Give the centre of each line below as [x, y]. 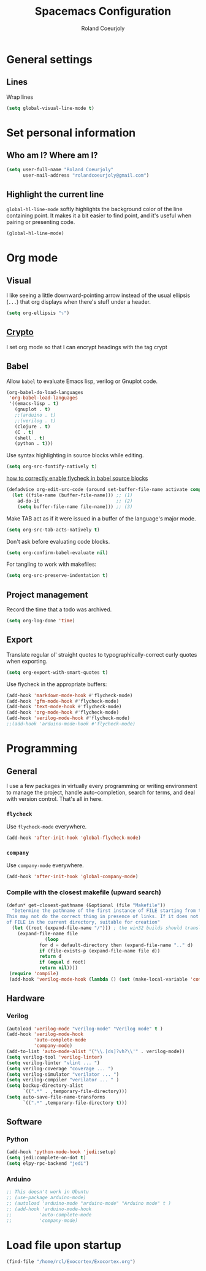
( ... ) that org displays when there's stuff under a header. [79, 302]
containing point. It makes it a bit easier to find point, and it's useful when [99, 215]
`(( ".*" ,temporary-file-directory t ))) [75, 1103]
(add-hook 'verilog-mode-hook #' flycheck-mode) [68, 718]
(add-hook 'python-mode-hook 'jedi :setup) [61, 1152]
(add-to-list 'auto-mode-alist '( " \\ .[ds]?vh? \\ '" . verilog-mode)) [96, 1052]
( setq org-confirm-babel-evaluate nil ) [57, 553]
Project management [47, 594]
